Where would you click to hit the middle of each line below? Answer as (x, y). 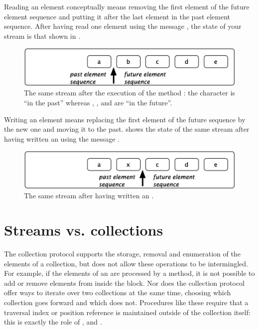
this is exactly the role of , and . (53, 322)
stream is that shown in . (42, 36)
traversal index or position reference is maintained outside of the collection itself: (127, 312)
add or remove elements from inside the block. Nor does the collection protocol (124, 283)
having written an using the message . (62, 138)
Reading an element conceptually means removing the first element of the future (127, 6)
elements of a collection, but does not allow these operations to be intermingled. (126, 263)
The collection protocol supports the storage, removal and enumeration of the (122, 254)
